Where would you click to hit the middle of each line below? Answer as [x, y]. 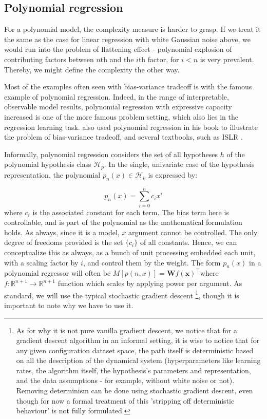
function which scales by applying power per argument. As [150, 283]
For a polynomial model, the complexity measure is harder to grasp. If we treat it [132, 29]
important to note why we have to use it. [69, 305]
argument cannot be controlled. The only [193, 232]
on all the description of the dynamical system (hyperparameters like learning [138, 360]
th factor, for [159, 59]
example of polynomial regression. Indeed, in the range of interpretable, [117, 96]
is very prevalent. [227, 59]
